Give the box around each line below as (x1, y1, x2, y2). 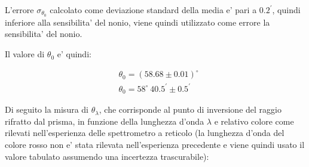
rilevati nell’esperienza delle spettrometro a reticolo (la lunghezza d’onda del (5, 126, 284, 139)
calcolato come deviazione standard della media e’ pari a (50, 4, 257, 16)
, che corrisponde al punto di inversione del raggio (99, 103, 282, 116)
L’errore (5, 4, 34, 16)
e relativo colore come (214, 115, 294, 127)
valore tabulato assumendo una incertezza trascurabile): (5, 150, 209, 162)
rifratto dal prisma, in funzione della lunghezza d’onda (5, 115, 204, 127)
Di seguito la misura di (5, 103, 88, 116)
